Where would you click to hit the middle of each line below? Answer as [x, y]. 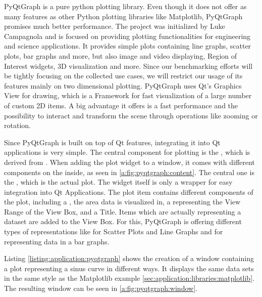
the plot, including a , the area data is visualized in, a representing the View [122, 202]
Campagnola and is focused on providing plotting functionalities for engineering [127, 36]
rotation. [17, 125]
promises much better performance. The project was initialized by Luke [115, 26]
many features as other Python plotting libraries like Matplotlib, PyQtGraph [123, 16]
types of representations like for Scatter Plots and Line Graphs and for [114, 231]
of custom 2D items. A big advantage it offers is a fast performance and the [121, 105]
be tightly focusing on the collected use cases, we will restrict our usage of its [123, 76]
